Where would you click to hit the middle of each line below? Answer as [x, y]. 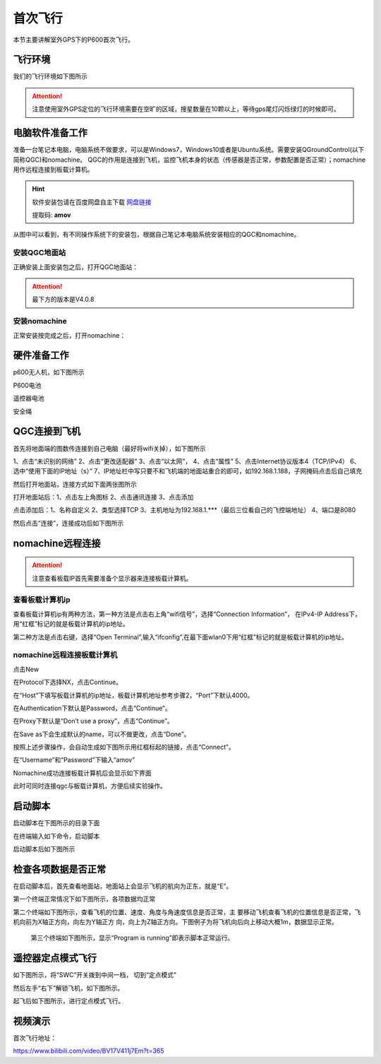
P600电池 [27, 385]
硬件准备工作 [41, 356]
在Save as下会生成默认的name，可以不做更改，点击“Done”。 [102, 734]
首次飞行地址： [35, 1038]
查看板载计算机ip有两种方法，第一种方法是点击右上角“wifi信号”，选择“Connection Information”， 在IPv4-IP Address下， [187, 614]
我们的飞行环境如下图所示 [50, 76]
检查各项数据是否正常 [59, 869]
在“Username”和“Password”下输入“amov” [74, 760]
